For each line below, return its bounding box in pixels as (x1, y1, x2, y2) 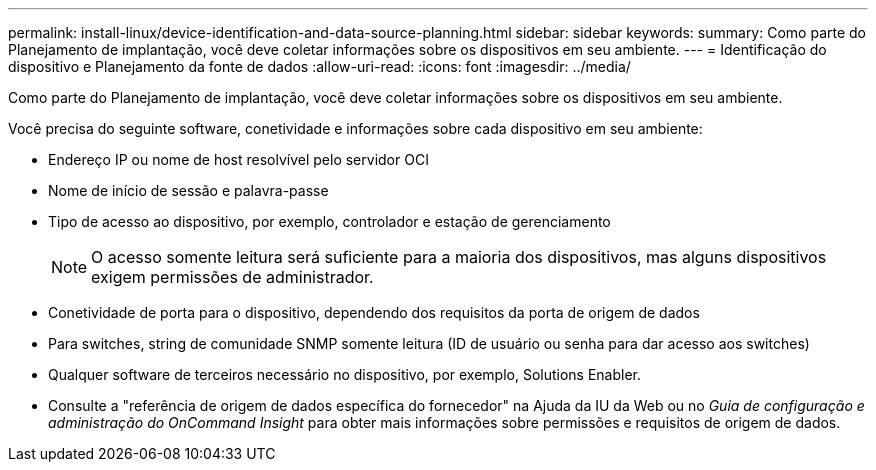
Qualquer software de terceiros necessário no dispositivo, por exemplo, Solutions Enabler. (48, 366, 642, 383)
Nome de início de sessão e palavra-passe (48, 182, 329, 199)
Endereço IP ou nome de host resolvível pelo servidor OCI (48, 151, 429, 168)
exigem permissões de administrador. (91, 267, 374, 287)
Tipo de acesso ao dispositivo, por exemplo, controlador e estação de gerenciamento (48, 213, 611, 230)
